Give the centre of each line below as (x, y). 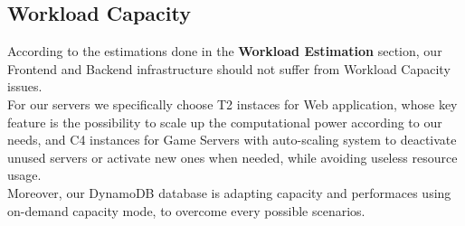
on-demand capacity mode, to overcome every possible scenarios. (186, 210)
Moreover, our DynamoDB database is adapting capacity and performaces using (229, 192)
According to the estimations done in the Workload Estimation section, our (225, 51)
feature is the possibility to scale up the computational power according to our (225, 122)
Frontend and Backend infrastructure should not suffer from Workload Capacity (229, 68)
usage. (24, 175)
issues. (25, 86)
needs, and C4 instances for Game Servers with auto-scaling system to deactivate (232, 140)
